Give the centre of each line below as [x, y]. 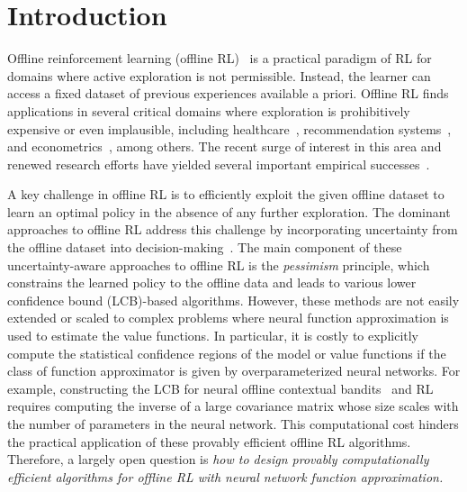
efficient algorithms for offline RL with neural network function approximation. [225, 476]
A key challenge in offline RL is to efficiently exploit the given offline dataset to [226, 194]
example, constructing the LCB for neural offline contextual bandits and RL [220, 388]
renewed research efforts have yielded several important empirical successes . [219, 164]
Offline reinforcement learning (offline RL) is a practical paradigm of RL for [220, 58]
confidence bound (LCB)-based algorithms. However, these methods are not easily [233, 300]
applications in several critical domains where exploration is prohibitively [209, 110]
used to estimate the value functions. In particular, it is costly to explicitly [213, 336]
